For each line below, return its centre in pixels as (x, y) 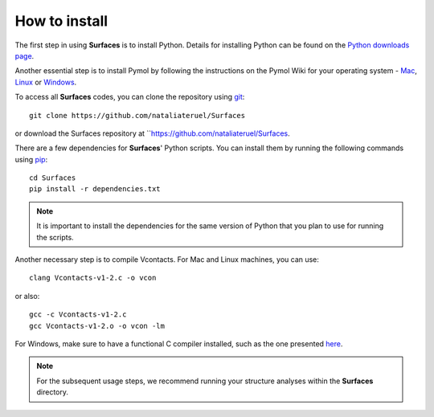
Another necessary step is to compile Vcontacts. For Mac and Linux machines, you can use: (167, 260)
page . (25, 55)
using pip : (31, 159)
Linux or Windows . (46, 82)
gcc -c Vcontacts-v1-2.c (78, 315)
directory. (52, 392)
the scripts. (55, 237)
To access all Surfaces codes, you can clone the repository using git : (130, 97)
